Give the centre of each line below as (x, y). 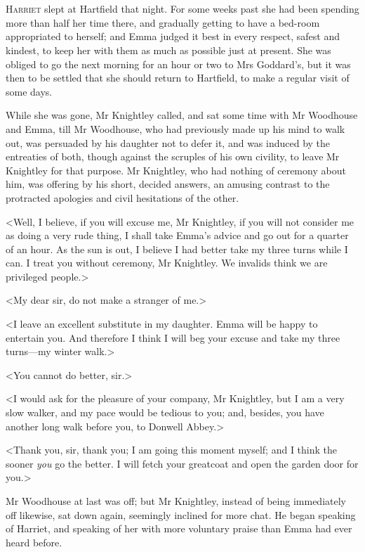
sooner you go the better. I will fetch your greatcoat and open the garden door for (182, 463)
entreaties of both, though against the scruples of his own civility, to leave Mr (173, 156)
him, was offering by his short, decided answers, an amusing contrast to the (168, 184)
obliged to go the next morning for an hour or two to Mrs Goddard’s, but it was (178, 64)
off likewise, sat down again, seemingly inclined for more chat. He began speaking (181, 514)
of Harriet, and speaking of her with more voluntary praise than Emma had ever (179, 528)
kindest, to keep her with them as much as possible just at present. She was (168, 50)
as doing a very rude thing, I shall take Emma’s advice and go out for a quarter (177, 235)
